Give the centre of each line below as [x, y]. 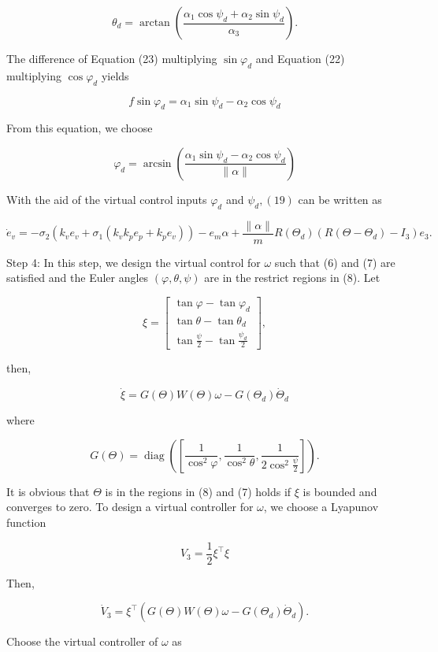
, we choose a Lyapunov [321, 507]
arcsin [157, 163]
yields [115, 75]
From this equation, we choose [80, 128]
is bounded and [340, 491]
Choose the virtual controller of [82, 641]
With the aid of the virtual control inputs [107, 199]
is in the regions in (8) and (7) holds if [198, 491]
